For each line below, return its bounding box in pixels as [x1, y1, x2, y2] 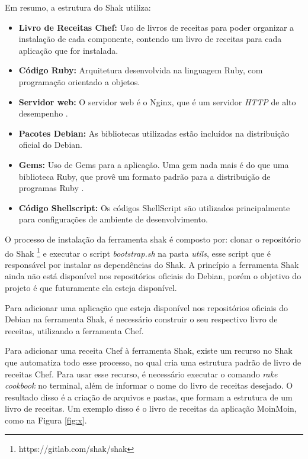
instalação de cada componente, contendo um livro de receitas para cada [18, 33, 282, 45]
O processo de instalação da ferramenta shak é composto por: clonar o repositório [5, 232, 301, 245]
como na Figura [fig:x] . [5, 413, 87, 426]
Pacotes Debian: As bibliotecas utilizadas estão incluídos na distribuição [18, 127, 290, 139]
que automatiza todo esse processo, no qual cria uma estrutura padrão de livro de [5, 355, 301, 368]
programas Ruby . [18, 182, 84, 194]
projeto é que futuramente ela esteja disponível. [5, 281, 177, 293]
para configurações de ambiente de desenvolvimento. [18, 213, 208, 225]
